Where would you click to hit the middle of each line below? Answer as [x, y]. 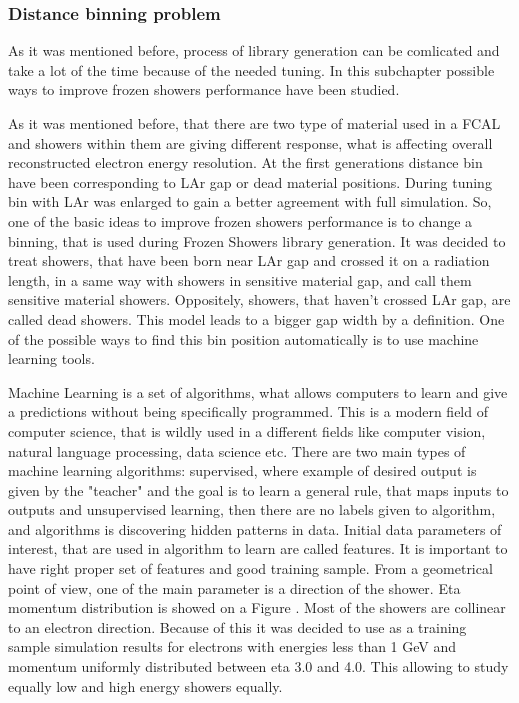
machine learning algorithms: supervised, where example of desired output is [242, 470]
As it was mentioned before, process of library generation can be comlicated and [254, 50]
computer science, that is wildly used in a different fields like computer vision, [247, 430]
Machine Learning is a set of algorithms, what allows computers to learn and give [258, 391]
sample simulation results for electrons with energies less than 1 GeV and [232, 646]
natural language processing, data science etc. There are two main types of [237, 450]
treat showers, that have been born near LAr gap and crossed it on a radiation [249, 260]
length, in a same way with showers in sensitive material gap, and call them [240, 279]
